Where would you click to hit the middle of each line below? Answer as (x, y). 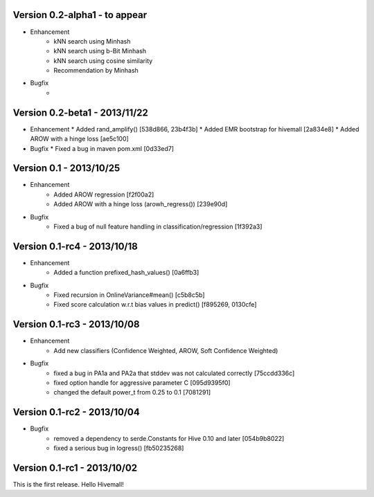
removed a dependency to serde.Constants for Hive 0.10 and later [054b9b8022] (169, 438)
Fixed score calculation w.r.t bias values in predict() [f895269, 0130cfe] (155, 305)
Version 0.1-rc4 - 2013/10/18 (75, 246)
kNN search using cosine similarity (103, 61)
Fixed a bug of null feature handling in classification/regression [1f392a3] (158, 227)
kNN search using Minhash (92, 41)
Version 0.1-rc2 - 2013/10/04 (76, 412)
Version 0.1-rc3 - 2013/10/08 (76, 324)
